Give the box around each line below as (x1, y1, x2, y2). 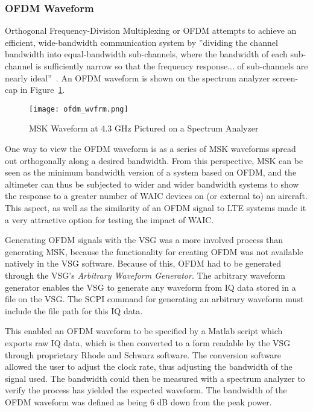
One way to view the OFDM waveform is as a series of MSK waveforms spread (5, 142, 296, 155)
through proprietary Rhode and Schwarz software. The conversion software (5, 348, 282, 361)
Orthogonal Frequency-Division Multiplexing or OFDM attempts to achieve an (5, 24, 297, 37)
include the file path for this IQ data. (5, 304, 143, 317)
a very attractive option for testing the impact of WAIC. (5, 213, 214, 226)
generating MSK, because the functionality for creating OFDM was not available (5, 245, 303, 258)
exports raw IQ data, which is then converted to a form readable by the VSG (5, 336, 291, 349)
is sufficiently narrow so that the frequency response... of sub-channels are (35, 60, 308, 72)
